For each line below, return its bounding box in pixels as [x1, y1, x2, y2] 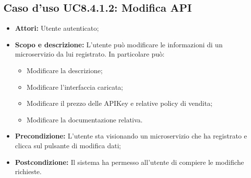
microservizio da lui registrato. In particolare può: [15, 49, 165, 59]
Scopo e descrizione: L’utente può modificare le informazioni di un [15, 39, 223, 49]
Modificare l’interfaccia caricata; [26, 81, 123, 92]
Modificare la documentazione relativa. [26, 114, 143, 124]
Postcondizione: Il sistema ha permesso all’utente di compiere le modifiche [15, 157, 244, 167]
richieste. [15, 166, 42, 177]
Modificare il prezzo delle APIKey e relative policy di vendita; [26, 98, 213, 108]
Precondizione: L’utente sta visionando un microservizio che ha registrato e [15, 131, 247, 141]
